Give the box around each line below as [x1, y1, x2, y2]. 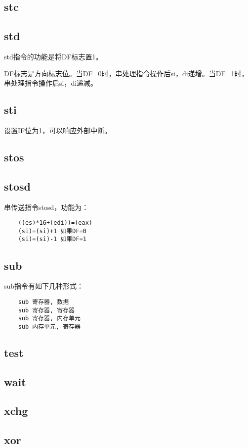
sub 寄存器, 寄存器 [18, 306, 75, 314]
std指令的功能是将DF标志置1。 [4, 51, 103, 61]
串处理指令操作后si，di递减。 [4, 78, 98, 88]
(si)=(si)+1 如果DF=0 [18, 227, 86, 235]
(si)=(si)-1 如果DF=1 [18, 236, 86, 243]
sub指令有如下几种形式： [4, 281, 84, 291]
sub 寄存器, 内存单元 [18, 315, 81, 322]
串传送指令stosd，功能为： [4, 201, 89, 212]
